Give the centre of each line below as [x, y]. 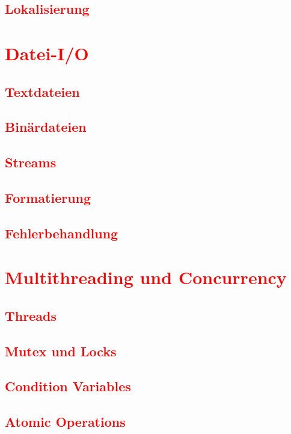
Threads [31, 315]
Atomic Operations [65, 422]
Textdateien [42, 91]
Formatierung [48, 197]
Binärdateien [46, 127]
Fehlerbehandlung [62, 233]
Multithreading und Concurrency [146, 277]
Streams [31, 162]
